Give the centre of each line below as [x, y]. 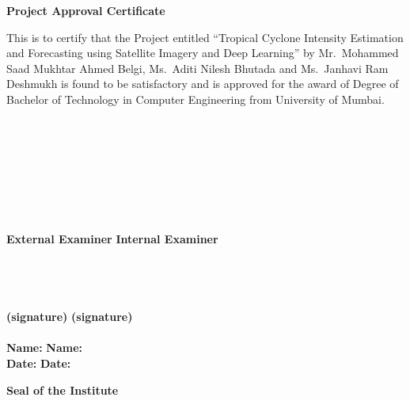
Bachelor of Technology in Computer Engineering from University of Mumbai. [196, 99]
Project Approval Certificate [86, 10]
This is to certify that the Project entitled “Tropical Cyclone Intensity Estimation [205, 37]
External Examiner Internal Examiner [112, 239]
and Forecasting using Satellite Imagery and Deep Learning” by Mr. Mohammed [203, 53]
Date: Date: [39, 363]
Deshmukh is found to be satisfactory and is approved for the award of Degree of [203, 84]
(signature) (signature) [70, 317]
